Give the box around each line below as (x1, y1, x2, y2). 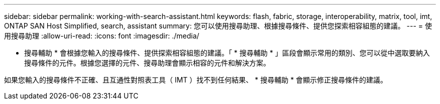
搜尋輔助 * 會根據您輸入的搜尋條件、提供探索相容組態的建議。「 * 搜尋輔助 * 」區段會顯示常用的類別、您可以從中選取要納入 (24, 48, 430, 57)
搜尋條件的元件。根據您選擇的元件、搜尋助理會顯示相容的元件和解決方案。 (24, 58, 270, 67)
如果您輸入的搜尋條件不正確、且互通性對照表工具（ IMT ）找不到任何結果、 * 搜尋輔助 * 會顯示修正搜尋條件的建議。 (4, 75, 388, 84)
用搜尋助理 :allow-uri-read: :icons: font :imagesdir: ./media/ (4, 31, 199, 40)
